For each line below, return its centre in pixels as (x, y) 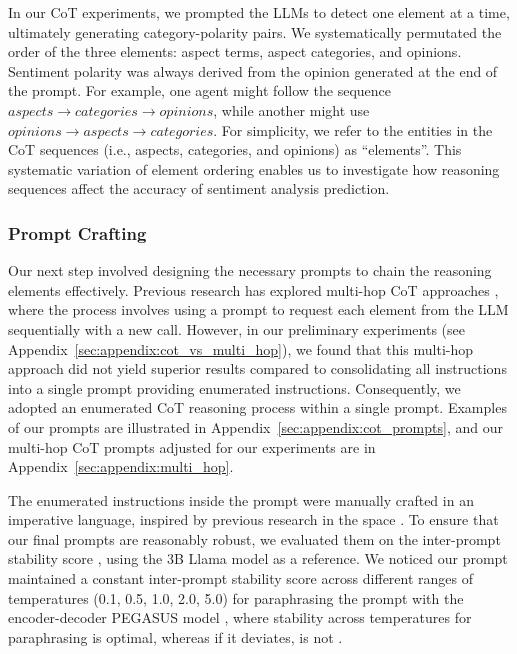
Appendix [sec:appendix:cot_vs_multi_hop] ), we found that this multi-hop (241, 348)
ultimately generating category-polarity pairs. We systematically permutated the (255, 31)
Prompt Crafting (77, 232)
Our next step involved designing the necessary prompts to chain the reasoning (250, 270)
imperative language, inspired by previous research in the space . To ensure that (253, 519)
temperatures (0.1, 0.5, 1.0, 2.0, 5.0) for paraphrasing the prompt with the (236, 597)
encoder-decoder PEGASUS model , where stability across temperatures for (240, 617)
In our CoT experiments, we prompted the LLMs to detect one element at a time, (259, 12)
